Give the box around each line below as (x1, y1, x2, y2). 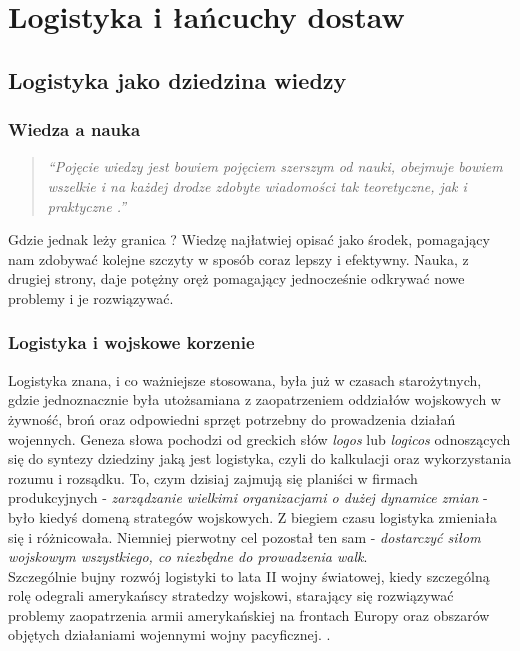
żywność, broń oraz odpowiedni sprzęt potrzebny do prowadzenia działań (8, 408, 456, 429)
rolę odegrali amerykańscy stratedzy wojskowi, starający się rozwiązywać (8, 585, 454, 606)
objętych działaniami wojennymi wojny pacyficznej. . (8, 624, 331, 645)
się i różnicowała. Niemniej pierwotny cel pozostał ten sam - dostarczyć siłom (8, 526, 481, 547)
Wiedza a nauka (8, 117, 141, 142)
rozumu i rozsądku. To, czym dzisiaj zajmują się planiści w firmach (8, 467, 418, 488)
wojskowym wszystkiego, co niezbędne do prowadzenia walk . (8, 546, 368, 567)
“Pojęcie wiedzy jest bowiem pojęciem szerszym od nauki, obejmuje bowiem (47, 156, 503, 177)
